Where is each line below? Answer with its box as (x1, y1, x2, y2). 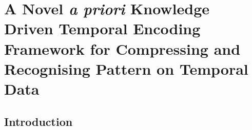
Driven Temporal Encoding (4, 18, 201, 39)
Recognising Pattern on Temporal (4, 58, 248, 79)
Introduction (4, 113, 73, 129)
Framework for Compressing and (4, 38, 241, 59)
